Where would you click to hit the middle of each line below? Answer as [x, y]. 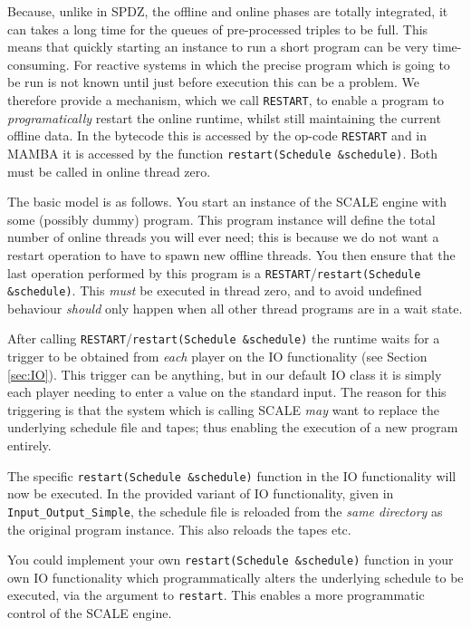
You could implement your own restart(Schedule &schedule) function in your [231, 560]
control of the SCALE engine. [90, 613]
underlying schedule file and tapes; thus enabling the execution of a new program [233, 427]
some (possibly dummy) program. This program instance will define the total [221, 219]
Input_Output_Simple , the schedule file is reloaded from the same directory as [225, 511]
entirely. [29, 445]
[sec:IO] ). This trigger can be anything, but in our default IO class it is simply [225, 374]
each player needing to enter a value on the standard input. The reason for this [227, 392]
